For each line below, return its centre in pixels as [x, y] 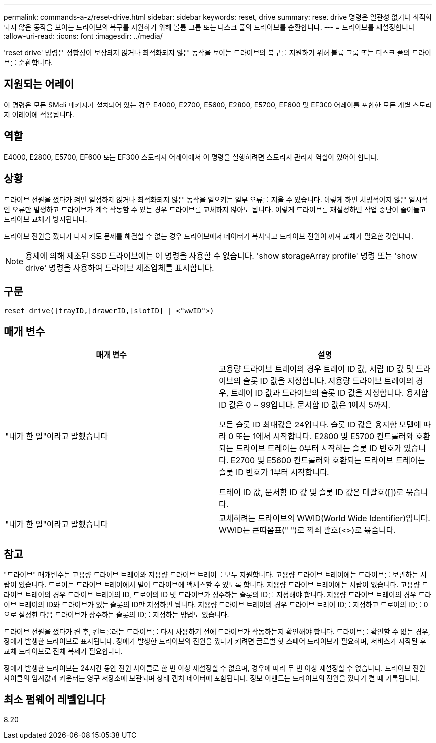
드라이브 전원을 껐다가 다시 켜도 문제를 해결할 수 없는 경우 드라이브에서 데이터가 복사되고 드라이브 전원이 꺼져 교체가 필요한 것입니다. [209, 236]
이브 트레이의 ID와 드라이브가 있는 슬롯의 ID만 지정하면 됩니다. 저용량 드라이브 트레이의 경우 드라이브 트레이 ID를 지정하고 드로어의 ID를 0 [216, 605]
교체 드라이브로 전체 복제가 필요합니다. [63, 651]
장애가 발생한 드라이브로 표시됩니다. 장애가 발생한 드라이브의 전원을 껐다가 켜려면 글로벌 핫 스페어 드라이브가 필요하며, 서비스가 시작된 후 [215, 641]
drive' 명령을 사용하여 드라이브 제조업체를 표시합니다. [120, 267]
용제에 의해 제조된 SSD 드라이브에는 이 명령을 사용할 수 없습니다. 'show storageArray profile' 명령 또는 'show [221, 256]
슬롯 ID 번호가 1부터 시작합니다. [274, 473]
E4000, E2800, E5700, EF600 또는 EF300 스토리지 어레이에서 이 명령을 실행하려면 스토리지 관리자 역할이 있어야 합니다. [192, 157]
